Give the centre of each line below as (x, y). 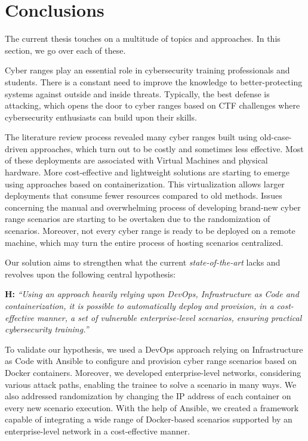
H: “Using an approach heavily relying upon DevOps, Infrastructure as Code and (152, 294)
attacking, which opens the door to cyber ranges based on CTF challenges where (153, 105)
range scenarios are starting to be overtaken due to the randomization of (138, 219)
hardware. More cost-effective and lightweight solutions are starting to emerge (147, 172)
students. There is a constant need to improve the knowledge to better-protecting (154, 81)
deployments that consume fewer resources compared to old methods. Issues (144, 195)
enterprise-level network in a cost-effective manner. (98, 431)
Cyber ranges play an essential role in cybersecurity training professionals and (147, 70)
